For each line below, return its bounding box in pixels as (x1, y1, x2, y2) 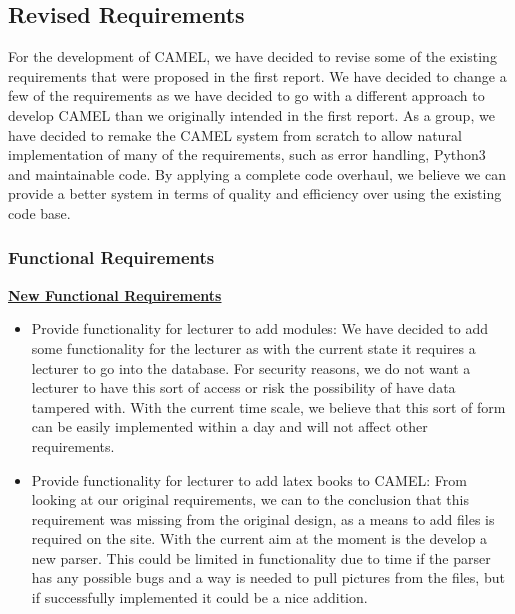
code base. (8, 202, 71, 223)
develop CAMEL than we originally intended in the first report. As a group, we (8, 104, 495, 125)
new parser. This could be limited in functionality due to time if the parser (31, 547, 491, 568)
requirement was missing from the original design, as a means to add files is (31, 508, 495, 529)
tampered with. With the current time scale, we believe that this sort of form (31, 396, 506, 417)
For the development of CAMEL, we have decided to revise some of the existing (8, 46, 497, 67)
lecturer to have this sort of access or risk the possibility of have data (31, 377, 456, 398)
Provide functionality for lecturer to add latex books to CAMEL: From (31, 469, 467, 490)
